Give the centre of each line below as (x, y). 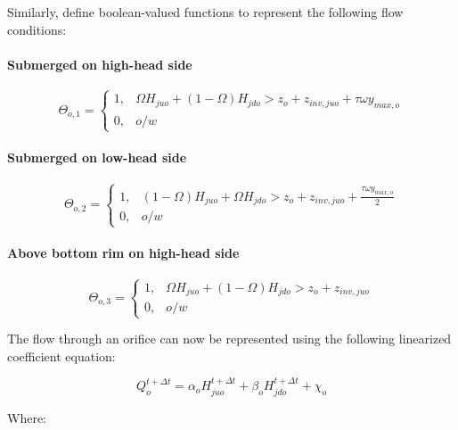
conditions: (37, 29)
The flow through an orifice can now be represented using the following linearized (229, 339)
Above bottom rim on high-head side (123, 253)
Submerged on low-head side (97, 157)
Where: (27, 417)
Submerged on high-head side (100, 64)
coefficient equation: (61, 356)
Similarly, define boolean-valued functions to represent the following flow (205, 12)
